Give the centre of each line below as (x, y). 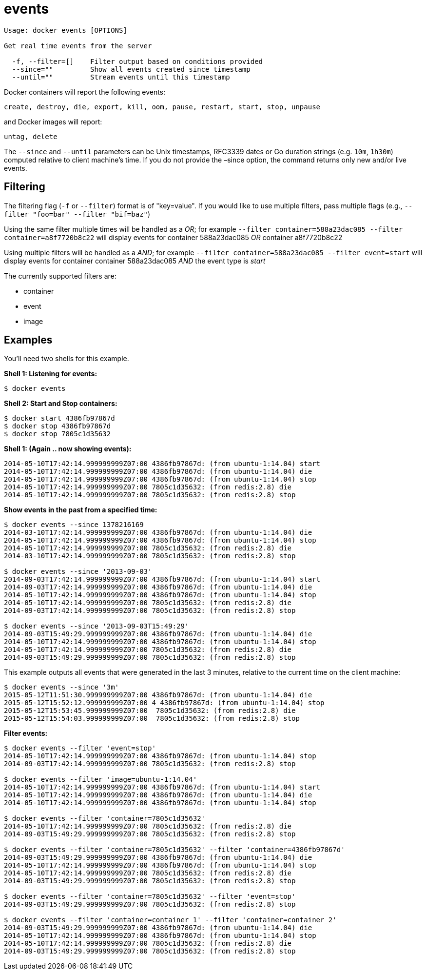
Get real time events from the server (78, 46)
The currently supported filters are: (60, 276)
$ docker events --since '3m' (62, 687)
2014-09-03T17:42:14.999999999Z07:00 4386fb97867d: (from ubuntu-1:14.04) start (162, 579)
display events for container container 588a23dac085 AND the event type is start (135, 261)
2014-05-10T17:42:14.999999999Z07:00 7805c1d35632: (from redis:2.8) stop (150, 495)
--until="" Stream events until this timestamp (121, 77)
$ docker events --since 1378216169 (74, 525)
